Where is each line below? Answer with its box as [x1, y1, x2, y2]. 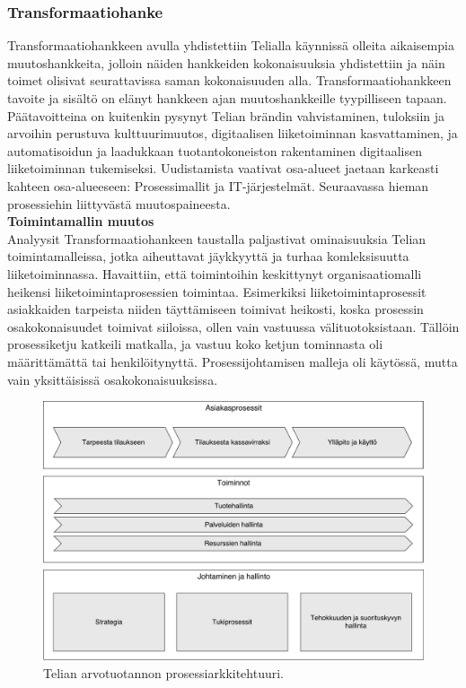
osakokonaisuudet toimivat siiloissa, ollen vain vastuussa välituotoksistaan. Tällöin [7, 317, 460, 335]
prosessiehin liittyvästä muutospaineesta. [7, 194, 231, 213]
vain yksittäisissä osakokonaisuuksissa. [7, 370, 218, 388]
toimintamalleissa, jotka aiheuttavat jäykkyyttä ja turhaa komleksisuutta [7, 247, 409, 266]
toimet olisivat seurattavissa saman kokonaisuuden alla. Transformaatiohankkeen [7, 71, 452, 90]
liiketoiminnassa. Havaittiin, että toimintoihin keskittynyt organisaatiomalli [7, 264, 422, 283]
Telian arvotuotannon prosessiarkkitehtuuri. [43, 663, 285, 682]
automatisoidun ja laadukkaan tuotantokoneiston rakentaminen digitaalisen [7, 141, 422, 160]
